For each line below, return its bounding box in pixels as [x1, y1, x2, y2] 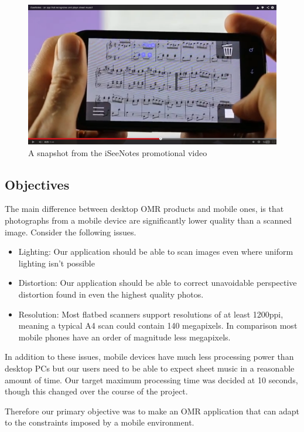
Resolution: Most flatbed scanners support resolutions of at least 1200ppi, [18, 308, 283, 320]
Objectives [5, 175, 70, 193]
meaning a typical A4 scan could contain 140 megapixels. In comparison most [18, 319, 298, 332]
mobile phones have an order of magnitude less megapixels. [18, 330, 231, 343]
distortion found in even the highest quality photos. [18, 288, 204, 300]
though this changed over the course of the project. [5, 385, 188, 397]
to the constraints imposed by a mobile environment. [5, 416, 194, 428]
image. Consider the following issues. [5, 225, 136, 238]
